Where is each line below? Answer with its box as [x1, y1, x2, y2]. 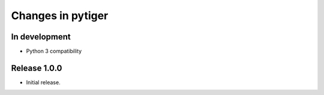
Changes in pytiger [11, 9, 109, 22]
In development [11, 32, 71, 42]
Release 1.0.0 [11, 63, 62, 73]
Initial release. [26, 78, 61, 86]
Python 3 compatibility [26, 48, 82, 55]
